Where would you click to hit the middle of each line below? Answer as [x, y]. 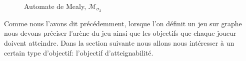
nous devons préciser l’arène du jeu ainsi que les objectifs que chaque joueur [120, 33]
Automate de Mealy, [55, 6]
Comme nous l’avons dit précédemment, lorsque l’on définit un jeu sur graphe [123, 23]
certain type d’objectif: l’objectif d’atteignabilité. [79, 52]
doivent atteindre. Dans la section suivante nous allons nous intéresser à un [119, 43]
